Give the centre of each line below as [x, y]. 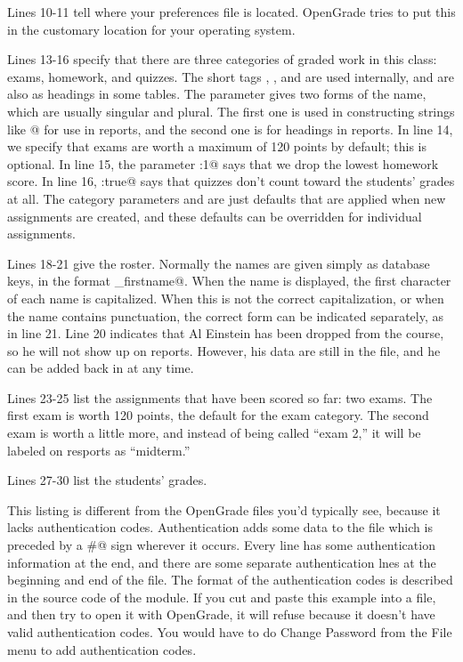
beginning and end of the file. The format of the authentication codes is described [230, 580]
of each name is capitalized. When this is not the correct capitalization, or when [226, 298]
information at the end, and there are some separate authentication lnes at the [222, 562]
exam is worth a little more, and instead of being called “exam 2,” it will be [214, 433]
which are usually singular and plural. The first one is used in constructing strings [231, 111]
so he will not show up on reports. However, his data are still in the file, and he [224, 350]
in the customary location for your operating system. [151, 29]
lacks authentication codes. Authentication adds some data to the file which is [220, 527]
